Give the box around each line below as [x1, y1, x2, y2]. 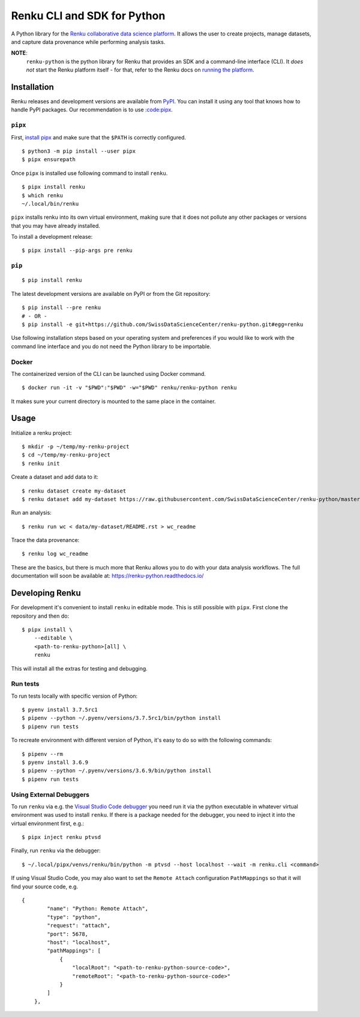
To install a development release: [11, 233, 93, 241]
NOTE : [11, 49, 28, 57]
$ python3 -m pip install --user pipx [22, 147, 136, 155]
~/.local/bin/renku [22, 200, 79, 207]
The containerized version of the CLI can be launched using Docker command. [11, 370, 206, 377]
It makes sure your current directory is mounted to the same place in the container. [11, 398, 216, 405]
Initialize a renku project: [11, 429, 72, 436]
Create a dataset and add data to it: [11, 473, 99, 481]
